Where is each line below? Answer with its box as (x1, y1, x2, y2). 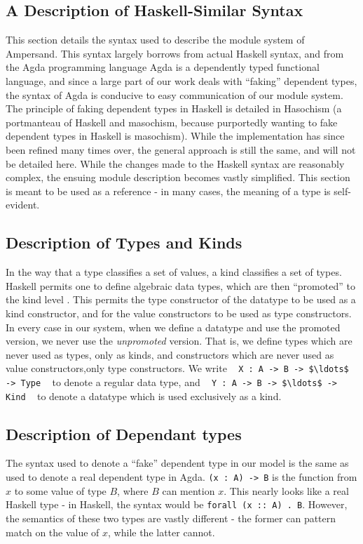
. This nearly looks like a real (224, 483, 349, 498)
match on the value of (6, 524, 100, 539)
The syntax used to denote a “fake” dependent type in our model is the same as (6, 456, 349, 470)
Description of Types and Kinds (6, 232, 242, 253)
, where (117, 483, 149, 498)
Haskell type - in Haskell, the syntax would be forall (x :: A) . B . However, (6, 497, 348, 512)
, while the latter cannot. (108, 524, 215, 539)
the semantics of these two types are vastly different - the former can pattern (6, 510, 336, 525)
